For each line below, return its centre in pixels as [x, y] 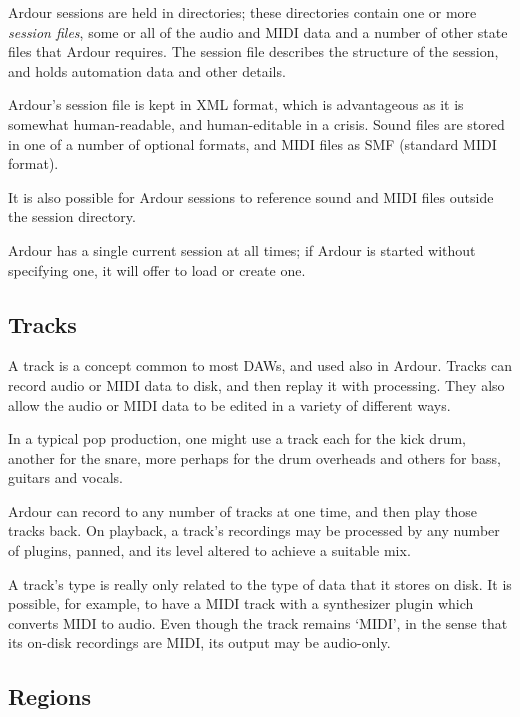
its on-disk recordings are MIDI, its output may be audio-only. [199, 642]
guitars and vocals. [65, 477]
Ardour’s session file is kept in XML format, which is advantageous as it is [236, 104]
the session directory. [72, 216]
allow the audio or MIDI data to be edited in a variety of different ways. [229, 404]
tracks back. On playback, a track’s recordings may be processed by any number [254, 530]
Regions [49, 696]
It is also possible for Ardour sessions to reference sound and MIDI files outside [251, 196]
